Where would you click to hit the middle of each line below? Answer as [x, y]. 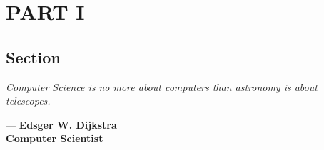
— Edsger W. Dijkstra [61, 124]
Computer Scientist [55, 138]
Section [33, 57]
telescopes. [28, 101]
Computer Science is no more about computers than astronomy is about [162, 86]
